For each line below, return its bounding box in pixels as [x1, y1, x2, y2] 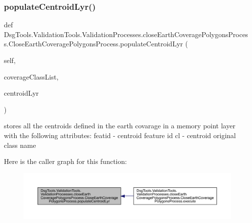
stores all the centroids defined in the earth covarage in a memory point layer [4, 121, 235, 131]
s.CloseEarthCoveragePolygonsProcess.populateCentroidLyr [4, 39, 183, 49]
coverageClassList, [4, 71, 59, 81]
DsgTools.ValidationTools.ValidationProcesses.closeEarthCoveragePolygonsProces [4, 29, 248, 39]
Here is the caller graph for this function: [4, 156, 127, 166]
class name [4, 140, 36, 150]
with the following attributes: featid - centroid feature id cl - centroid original [4, 130, 236, 140]
